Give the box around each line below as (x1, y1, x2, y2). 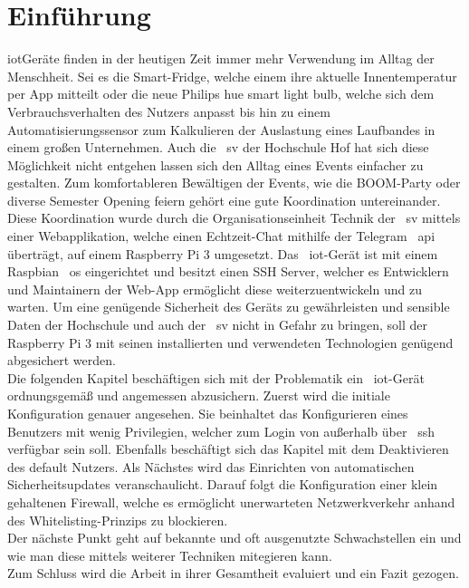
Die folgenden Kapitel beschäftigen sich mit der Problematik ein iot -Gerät (7, 368, 425, 387)
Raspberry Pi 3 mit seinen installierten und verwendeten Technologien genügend (7, 333, 454, 352)
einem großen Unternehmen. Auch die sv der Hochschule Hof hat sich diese (7, 138, 429, 157)
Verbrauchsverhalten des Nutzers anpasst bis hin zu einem (7, 101, 330, 120)
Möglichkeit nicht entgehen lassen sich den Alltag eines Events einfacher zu (7, 155, 424, 174)
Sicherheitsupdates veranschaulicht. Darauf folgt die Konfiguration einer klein (7, 475, 438, 494)
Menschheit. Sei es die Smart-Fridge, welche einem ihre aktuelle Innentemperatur (7, 66, 457, 85)
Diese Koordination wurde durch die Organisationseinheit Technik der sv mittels (7, 208, 461, 227)
